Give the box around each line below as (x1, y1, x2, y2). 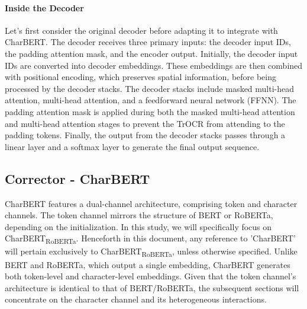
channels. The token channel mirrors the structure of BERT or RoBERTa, (5, 209, 273, 221)
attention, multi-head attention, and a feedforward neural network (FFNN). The (5, 94, 296, 106)
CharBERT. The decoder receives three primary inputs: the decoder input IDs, (5, 36, 291, 48)
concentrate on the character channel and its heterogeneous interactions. (5, 293, 267, 305)
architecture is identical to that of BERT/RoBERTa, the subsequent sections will (5, 281, 299, 294)
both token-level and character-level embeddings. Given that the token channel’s (5, 270, 296, 282)
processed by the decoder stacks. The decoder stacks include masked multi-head (5, 82, 295, 94)
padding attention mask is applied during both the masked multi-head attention (5, 105, 295, 117)
